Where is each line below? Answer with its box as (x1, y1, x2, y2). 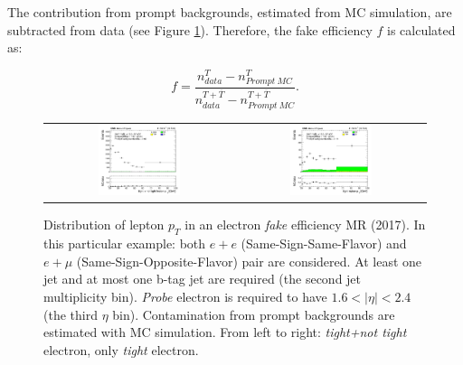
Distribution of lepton (43, 215, 165, 234)
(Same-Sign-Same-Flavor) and (241, 234, 407, 253)
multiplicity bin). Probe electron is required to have (43, 286, 327, 305)
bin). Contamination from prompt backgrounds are (112, 304, 395, 323)
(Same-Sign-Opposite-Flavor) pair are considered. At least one (76, 251, 422, 270)
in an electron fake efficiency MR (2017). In (184, 215, 426, 234)
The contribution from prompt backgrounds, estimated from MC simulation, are (7, 3, 452, 21)
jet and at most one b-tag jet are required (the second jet (43, 269, 362, 288)
